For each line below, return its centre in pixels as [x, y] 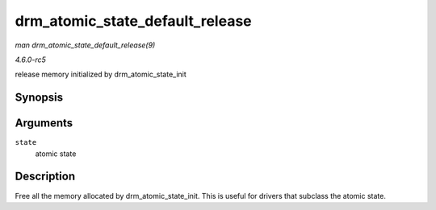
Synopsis [39, 98]
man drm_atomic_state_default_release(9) [85, 45]
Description [45, 177]
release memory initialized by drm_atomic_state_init [101, 74]
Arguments [44, 124]
